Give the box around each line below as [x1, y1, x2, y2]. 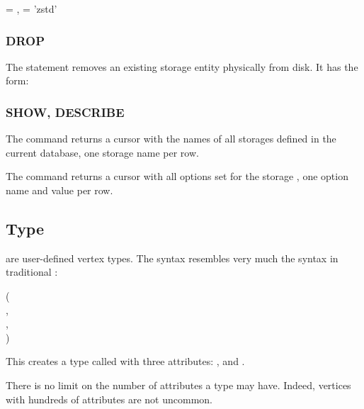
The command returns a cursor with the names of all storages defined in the [6, 131, 336, 146]
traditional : [6, 264, 58, 279]
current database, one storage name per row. [6, 145, 199, 159]
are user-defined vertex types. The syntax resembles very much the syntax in [6, 250, 339, 265]
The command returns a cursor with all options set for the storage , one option [6, 169, 348, 184]
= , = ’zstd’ [6, 1, 57, 16]
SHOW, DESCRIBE [6, 103, 125, 121]
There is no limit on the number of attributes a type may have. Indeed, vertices [6, 377, 351, 392]
